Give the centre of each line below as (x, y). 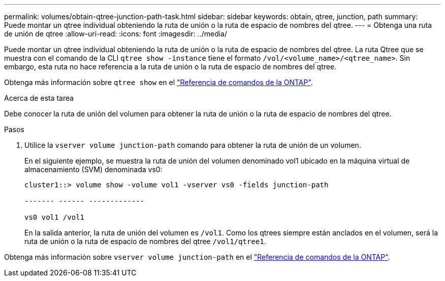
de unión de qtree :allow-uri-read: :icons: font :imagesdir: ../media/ (116, 34)
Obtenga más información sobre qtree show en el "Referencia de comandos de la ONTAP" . (158, 82)
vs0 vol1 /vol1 (55, 217)
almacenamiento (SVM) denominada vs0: (93, 169)
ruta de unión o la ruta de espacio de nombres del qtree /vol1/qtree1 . (145, 241)
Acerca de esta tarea (39, 98)
